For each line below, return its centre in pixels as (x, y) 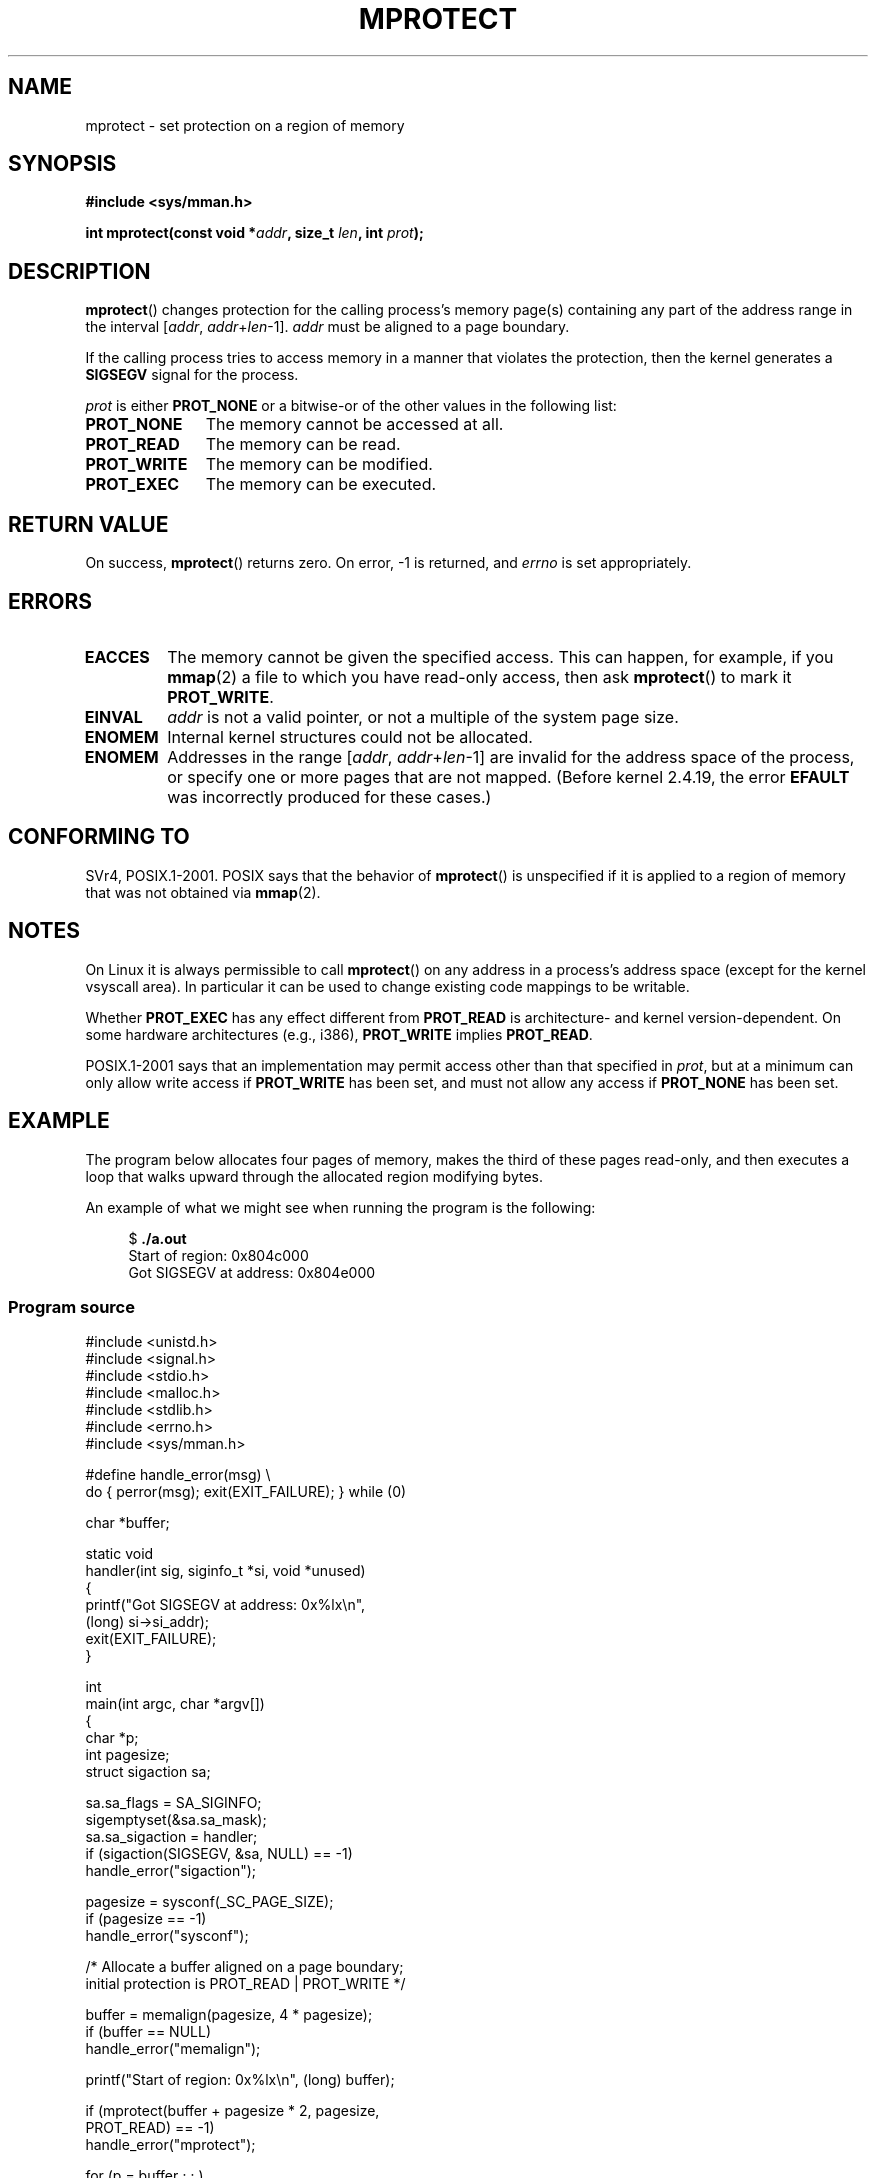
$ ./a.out (157, 1238)
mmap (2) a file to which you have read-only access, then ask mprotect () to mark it (479, 676)
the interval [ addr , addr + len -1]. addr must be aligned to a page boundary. (327, 327)
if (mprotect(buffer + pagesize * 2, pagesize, (232, 2111)
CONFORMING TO (99, 837)
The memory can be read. (303, 444)
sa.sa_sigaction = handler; (171, 1837)
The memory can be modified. (319, 464)
